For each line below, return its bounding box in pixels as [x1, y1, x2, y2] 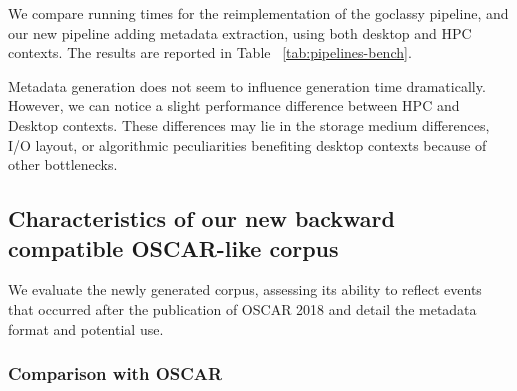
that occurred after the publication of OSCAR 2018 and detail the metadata [8, 298, 477, 319]
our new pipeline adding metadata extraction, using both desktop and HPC [8, 22, 472, 43]
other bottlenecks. [8, 154, 118, 175]
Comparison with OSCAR [8, 361, 223, 386]
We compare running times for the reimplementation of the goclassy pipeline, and [8, 3, 509, 23]
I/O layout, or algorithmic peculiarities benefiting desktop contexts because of [8, 134, 487, 155]
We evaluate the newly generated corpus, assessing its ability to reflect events [8, 279, 482, 300]
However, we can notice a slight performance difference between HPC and [8, 95, 460, 116]
